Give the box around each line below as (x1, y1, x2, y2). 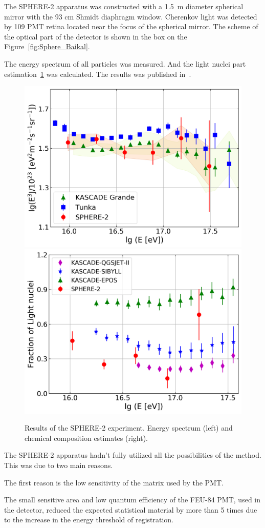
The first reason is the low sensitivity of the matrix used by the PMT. (4, 477, 224, 488)
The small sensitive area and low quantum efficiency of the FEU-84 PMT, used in (4, 494, 261, 505)
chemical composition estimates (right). (25, 432, 148, 443)
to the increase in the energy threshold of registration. (4, 514, 173, 525)
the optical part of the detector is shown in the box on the (4, 31, 187, 42)
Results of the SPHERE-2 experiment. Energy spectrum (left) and (25, 422, 233, 433)
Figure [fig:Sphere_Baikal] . (4, 41, 90, 52)
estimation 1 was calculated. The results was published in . (4, 68, 191, 79)
